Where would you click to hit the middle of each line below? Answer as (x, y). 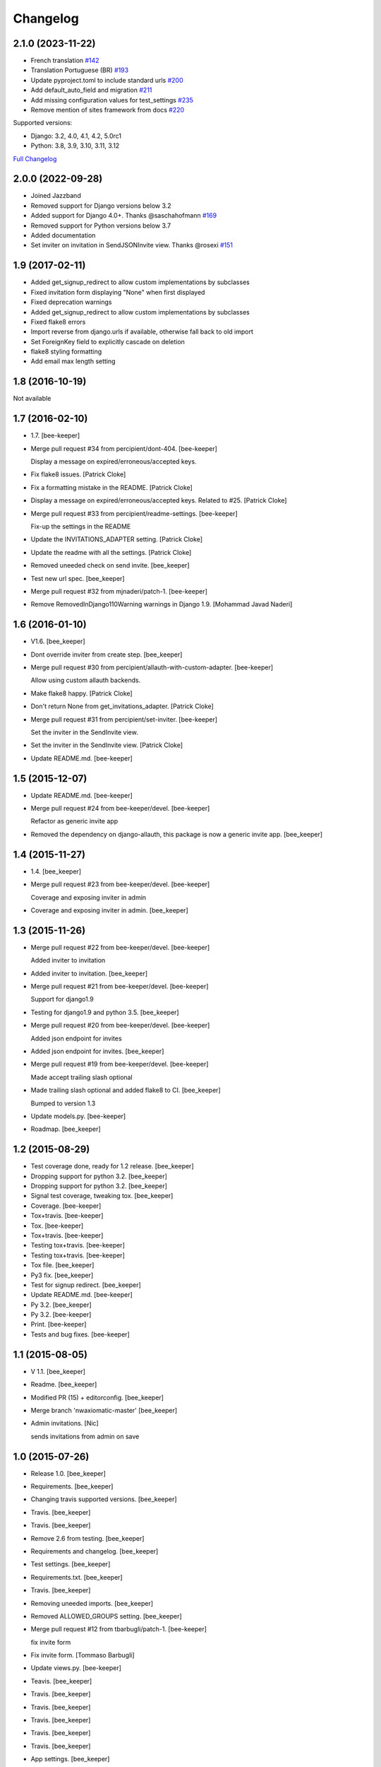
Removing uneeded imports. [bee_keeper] (92, 1603)
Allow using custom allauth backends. (86, 680)
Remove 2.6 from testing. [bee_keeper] (87, 1538)
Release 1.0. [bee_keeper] (68, 1473)
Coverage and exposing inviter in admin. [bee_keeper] (109, 910)
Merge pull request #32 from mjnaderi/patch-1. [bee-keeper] (119, 591)
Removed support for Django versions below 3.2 (101, 206)
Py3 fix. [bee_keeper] (62, 1275)
